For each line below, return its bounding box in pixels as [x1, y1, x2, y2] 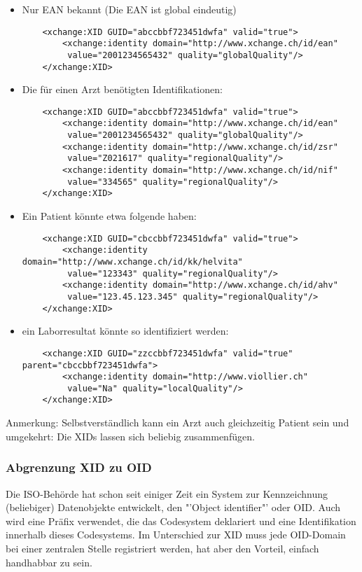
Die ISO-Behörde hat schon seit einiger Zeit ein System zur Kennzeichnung [6, 486, 328, 501]
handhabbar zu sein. [6, 554, 92, 569]
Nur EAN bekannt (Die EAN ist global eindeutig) [22, 2, 237, 16]
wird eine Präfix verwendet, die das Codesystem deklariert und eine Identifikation [6, 513, 356, 528]
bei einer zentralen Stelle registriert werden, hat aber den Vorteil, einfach [6, 540, 319, 555]
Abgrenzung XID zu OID [6, 459, 152, 476]
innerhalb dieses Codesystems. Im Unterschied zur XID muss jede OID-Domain [6, 527, 346, 542]
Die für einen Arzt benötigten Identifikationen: [22, 82, 223, 97]
